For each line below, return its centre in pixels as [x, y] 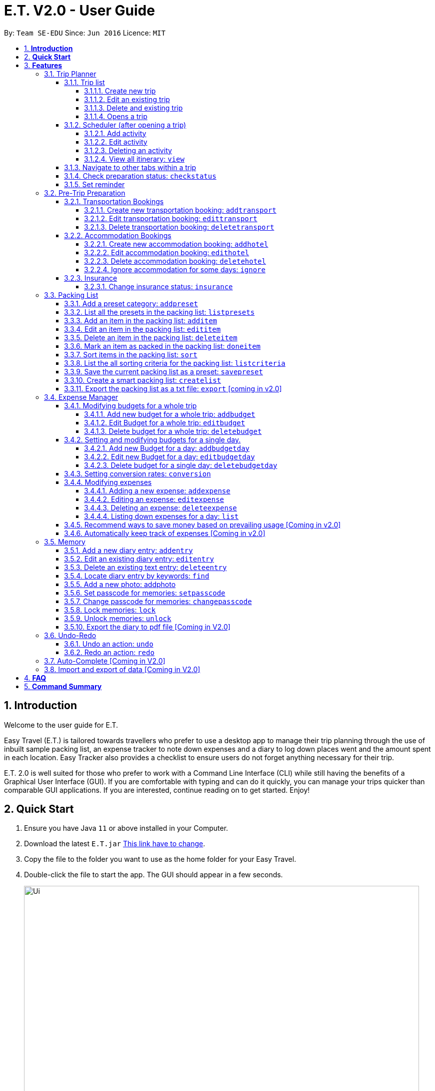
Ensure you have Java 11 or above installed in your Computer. [126, 828]
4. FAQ [35, 678]
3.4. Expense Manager [81, 397]
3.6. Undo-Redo [70, 635]
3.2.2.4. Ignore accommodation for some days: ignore [175, 269]
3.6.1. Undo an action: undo [109, 644]
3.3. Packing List [71, 295]
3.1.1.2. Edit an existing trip [127, 99]
